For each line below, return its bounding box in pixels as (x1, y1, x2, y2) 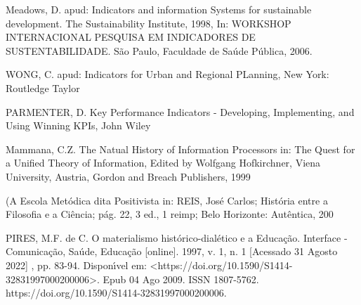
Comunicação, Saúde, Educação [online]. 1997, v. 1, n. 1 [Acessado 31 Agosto (6, 244, 338, 259)
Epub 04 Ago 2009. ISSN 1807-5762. (103, 271, 259, 286)
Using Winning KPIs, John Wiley (6, 118, 151, 133)
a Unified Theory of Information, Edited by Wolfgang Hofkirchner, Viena (6, 155, 321, 170)
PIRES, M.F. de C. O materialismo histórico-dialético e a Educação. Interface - (6, 230, 348, 245)
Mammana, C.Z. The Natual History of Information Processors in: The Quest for (6, 141, 355, 156)
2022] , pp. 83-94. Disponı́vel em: (6, 257, 147, 272)
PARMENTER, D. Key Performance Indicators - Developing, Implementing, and (6, 104, 355, 119)
